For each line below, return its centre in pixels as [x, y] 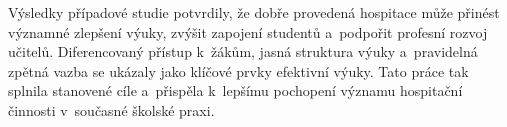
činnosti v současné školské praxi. [111, 109]
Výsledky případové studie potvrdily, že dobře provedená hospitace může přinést [254, 12]
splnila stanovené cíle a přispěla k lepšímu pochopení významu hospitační [235, 90]
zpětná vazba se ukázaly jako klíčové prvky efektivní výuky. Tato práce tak [238, 70]
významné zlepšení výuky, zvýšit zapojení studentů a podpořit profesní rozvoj [248, 31]
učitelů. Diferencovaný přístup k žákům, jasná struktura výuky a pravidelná [243, 51]
